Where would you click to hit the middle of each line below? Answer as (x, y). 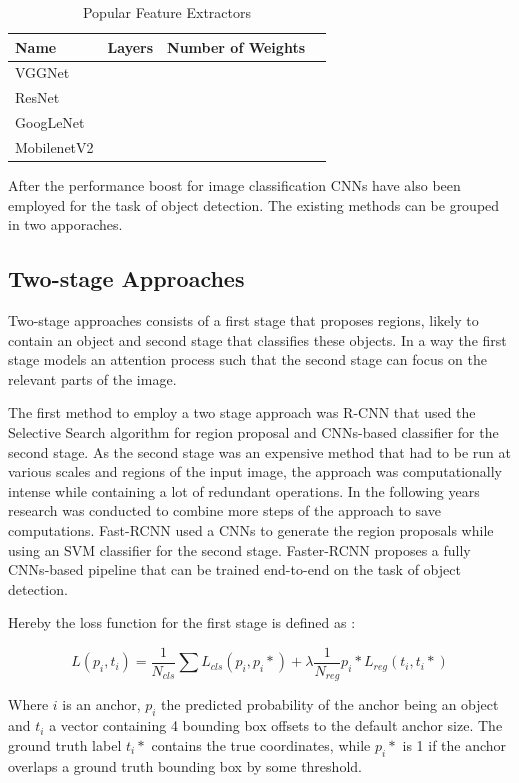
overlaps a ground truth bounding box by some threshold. (185, 765)
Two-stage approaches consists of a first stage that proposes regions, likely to (243, 320)
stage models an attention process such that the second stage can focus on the (247, 359)
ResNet (37, 97)
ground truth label (65, 744)
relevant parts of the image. (92, 378)
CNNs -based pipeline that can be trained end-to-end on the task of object (234, 569)
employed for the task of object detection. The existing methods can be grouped (254, 204)
